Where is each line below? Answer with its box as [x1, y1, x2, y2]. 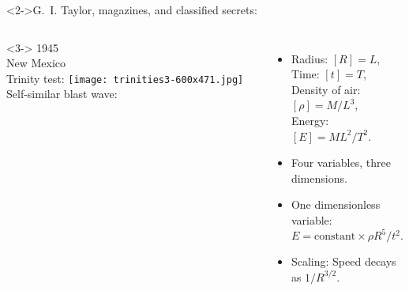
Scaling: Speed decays [291, 253, 396, 270]
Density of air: [291, 81, 361, 97]
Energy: [291, 111, 329, 128]
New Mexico [6, 55, 66, 71]
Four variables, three [291, 154, 391, 171]
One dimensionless [291, 196, 381, 213]
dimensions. [291, 169, 347, 186]
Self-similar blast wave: [6, 85, 118, 102]
